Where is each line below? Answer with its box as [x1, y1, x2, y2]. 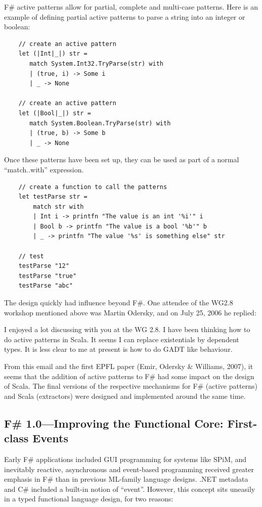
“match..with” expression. [4, 164, 84, 174]
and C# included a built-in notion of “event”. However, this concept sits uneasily [4, 483, 255, 494]
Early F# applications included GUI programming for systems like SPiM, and [4, 453, 247, 464]
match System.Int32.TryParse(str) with [29, 60, 163, 67]
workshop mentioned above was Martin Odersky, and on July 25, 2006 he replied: [4, 307, 256, 317]
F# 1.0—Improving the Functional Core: [4, 415, 224, 431]
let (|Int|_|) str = [18, 50, 88, 58]
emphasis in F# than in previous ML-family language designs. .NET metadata [4, 474, 248, 484]
